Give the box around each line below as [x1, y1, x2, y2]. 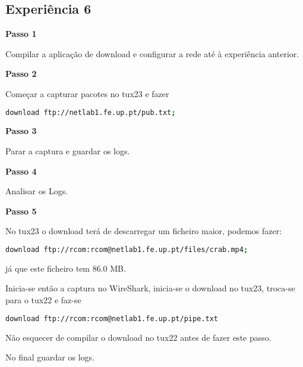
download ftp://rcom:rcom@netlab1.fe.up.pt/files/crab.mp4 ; [5, 245, 248, 254]
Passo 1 [5, 27, 37, 40]
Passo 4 [5, 164, 37, 177]
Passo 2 [5, 67, 37, 80]
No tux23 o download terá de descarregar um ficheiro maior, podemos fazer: [5, 225, 282, 237]
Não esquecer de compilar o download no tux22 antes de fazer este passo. [5, 331, 272, 343]
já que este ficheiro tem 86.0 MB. [5, 262, 126, 274]
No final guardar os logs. [5, 351, 94, 363]
